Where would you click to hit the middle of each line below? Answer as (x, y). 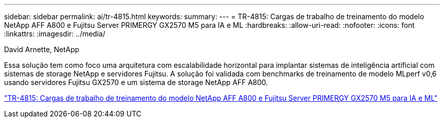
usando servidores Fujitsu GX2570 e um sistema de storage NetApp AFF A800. (136, 82)
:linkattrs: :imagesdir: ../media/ (55, 34)
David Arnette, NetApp (42, 49)
